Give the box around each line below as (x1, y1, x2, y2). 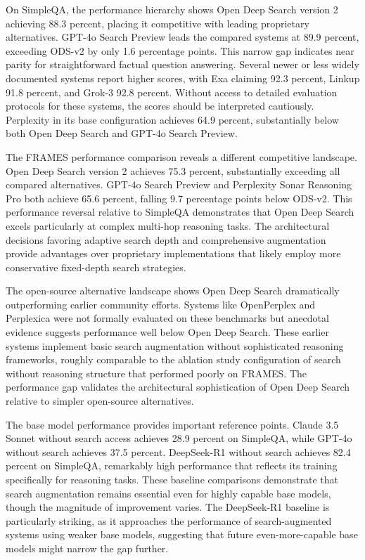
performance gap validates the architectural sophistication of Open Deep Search (6, 379, 350, 394)
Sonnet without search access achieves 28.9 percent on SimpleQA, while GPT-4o (6, 431, 352, 445)
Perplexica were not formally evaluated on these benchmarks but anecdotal (6, 311, 329, 325)
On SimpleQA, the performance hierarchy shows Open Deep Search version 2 (6, 2, 338, 16)
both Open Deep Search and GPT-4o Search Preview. (6, 126, 238, 141)
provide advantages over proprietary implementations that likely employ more (6, 246, 341, 261)
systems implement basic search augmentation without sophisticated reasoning (6, 338, 344, 353)
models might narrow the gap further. (6, 540, 169, 555)
